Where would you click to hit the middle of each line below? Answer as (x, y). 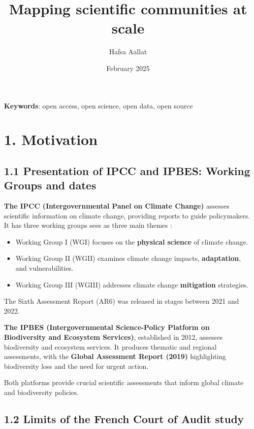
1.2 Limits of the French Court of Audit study (124, 418)
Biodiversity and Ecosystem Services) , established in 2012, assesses (113, 337)
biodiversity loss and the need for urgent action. (76, 366)
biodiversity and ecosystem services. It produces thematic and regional (110, 346)
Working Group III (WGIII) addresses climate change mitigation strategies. (132, 284)
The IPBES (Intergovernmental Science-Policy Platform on (107, 327)
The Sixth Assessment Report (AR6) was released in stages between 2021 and (122, 301)
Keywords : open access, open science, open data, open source (98, 105)
